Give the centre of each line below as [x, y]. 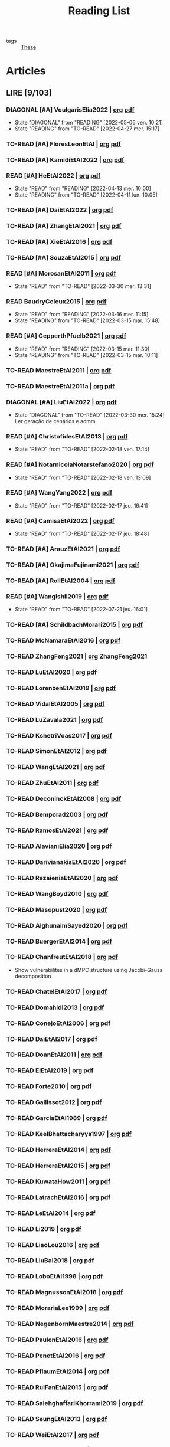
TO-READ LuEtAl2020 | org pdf [52, 672]
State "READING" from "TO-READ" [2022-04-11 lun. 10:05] [86, 195]
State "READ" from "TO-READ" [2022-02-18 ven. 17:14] [82, 449]
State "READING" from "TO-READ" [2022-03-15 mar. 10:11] [86, 355]
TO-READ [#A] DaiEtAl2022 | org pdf [60, 210]
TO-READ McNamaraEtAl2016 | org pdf [63, 640]
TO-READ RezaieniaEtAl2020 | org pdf [62, 878]
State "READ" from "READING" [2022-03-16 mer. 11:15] [81, 315]
